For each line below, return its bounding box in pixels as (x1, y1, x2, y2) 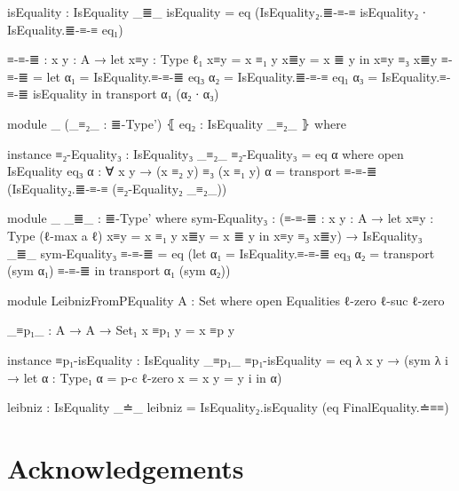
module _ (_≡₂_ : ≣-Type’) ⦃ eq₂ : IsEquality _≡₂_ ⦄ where (7, 114, 346, 132)
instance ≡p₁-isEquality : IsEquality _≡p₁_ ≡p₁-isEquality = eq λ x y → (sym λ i (7, 350, 449, 368)
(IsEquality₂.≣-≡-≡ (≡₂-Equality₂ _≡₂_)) (7, 178, 227, 197)
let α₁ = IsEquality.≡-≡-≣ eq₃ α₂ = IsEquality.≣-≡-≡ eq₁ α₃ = (46, 67, 378, 85)
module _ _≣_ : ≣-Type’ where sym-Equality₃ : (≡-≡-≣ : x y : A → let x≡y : (7, 209, 434, 227)
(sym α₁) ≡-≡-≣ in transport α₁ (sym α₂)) (7, 261, 231, 280)
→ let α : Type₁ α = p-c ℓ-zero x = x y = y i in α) (7, 368, 282, 386)
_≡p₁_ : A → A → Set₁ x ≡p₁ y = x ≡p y (7, 321, 235, 339)
